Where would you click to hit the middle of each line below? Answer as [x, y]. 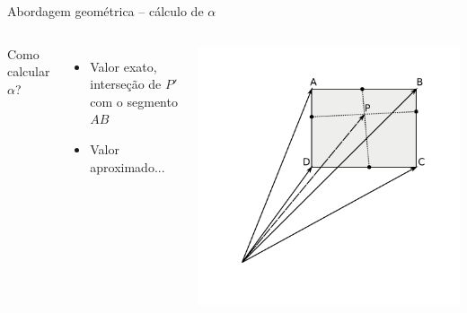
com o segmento [134, 101]
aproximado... [128, 166]
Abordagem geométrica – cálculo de [106, 11]
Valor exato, [123, 66]
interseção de [126, 84]
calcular [29, 71]
